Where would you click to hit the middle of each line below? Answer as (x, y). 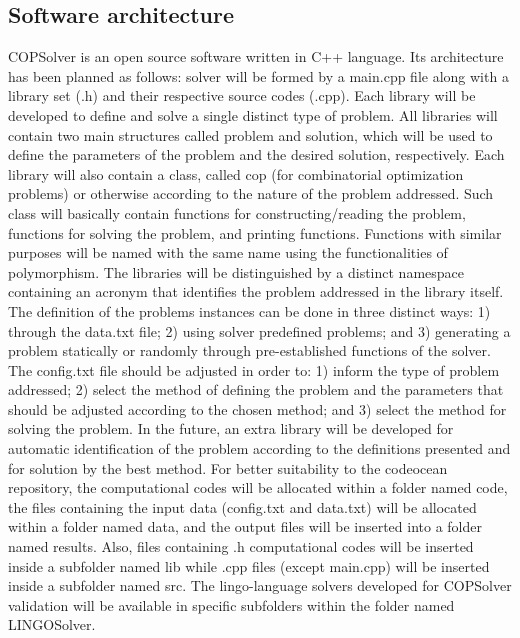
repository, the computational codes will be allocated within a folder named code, (258, 487)
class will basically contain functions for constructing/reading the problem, (237, 212)
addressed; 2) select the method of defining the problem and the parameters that (256, 389)
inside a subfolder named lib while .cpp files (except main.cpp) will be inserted (249, 565)
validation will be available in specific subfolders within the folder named (231, 604)
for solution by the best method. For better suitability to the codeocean (228, 467)
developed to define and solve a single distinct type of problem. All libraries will (253, 114)
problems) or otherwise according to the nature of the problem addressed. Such (251, 193)
